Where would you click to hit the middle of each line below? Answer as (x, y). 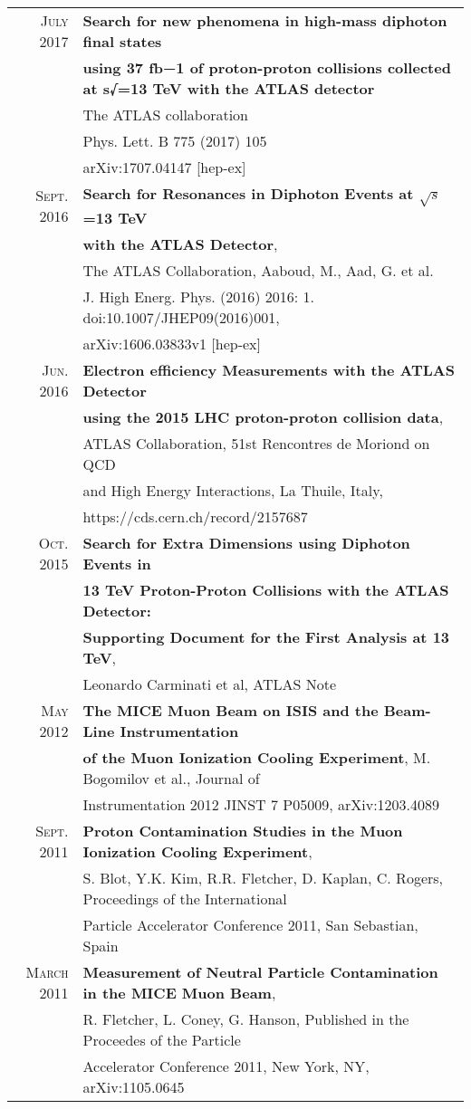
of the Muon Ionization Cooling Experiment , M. (257, 757)
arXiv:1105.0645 (134, 1086)
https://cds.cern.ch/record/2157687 (195, 516)
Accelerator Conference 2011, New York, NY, (226, 1066)
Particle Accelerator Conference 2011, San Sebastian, (250, 924)
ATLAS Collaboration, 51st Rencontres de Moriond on (256, 443)
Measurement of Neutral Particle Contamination (260, 971)
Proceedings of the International (185, 898)
